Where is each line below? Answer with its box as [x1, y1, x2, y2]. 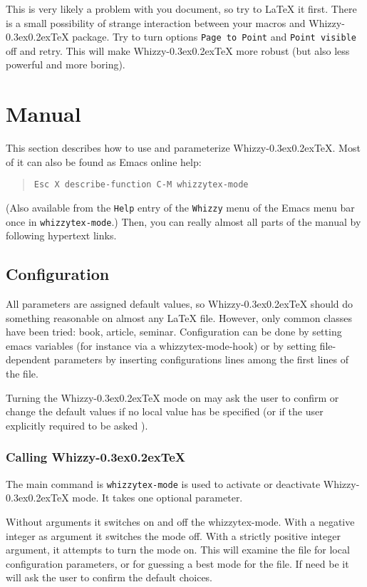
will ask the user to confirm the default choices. [6, 570, 213, 585]
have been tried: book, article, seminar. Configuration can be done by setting [6, 324, 342, 339]
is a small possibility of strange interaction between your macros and [6, 15, 306, 30]
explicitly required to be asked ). [6, 417, 148, 432]
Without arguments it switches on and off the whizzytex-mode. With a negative [6, 514, 355, 529]
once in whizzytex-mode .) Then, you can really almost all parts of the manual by [6, 214, 361, 229]
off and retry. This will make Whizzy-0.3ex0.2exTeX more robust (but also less [6, 43, 350, 58]
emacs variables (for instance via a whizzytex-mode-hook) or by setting [6, 338, 316, 353]
